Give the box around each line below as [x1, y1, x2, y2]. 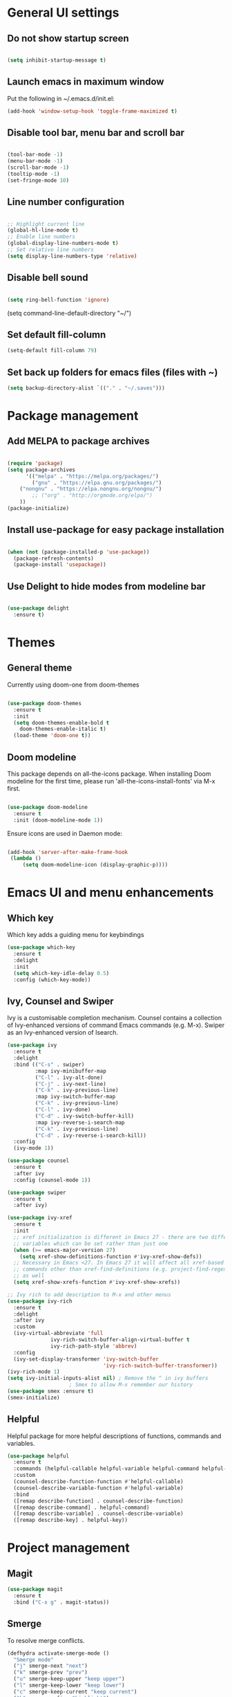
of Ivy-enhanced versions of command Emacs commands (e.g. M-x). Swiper [7, 1021, 225, 1029]
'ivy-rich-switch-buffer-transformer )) [102, 1362, 217, 1369]
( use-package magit [7, 1586, 64, 1593]
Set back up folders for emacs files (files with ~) [7, 366, 218, 378]
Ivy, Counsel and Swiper [7, 995, 114, 1007]
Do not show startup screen [7, 33, 129, 44]
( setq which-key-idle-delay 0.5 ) [13, 970, 110, 977]
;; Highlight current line [7, 220, 85, 228]
